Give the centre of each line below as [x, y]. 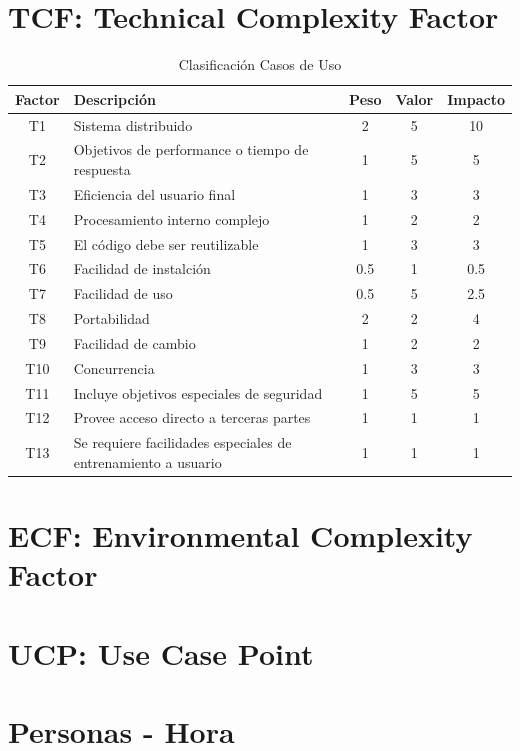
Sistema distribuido [133, 124]
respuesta [102, 169]
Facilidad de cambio [134, 342]
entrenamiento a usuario [147, 461]
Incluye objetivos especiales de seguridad [198, 392]
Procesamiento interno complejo [171, 218]
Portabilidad [111, 318]
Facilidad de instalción [142, 268]
